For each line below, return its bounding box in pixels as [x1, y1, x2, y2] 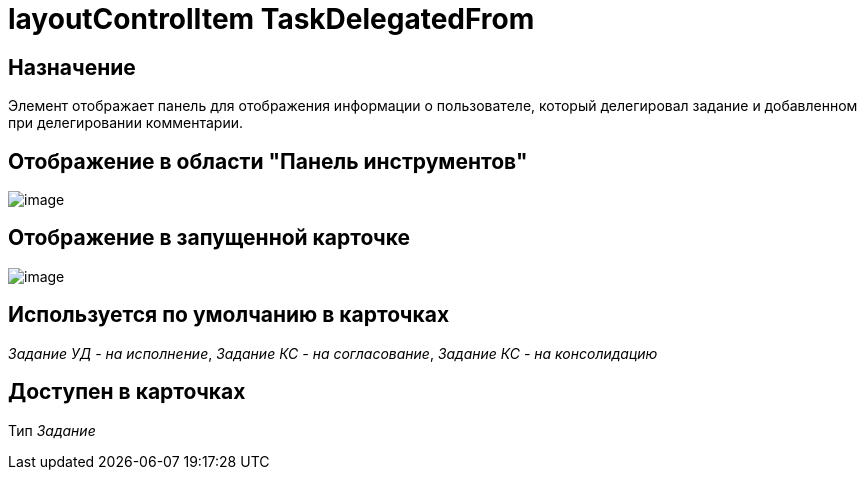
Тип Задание [8, 421, 96, 439]
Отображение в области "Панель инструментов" [8, 148, 528, 174]
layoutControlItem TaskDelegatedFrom [8, 2, 535, 36]
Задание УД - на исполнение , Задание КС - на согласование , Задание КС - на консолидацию [8, 344, 658, 362]
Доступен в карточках [8, 379, 246, 405]
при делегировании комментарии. [8, 114, 244, 132]
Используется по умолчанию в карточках [8, 302, 450, 328]
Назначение [8, 54, 136, 80]
